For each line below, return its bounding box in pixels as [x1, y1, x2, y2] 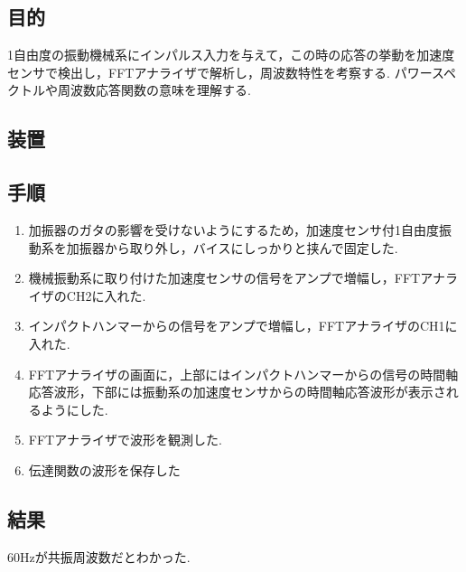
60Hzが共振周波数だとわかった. [7, 547, 191, 566]
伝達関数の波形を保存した [28, 460, 181, 479]
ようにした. [41, 399, 108, 418]
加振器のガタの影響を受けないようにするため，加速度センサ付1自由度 [28, 220, 439, 239]
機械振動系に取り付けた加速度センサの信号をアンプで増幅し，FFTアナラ [28, 268, 458, 287]
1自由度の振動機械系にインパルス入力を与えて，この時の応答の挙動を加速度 [7, 45, 455, 64]
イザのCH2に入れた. [28, 286, 146, 305]
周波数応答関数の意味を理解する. [57, 80, 251, 99]
